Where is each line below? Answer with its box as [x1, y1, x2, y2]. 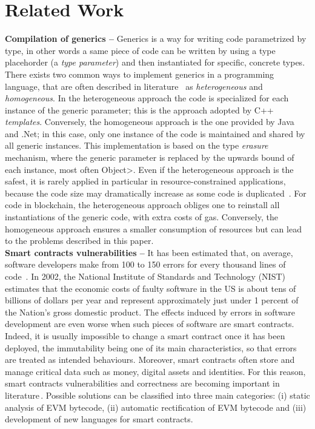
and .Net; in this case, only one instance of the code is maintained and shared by [5, 127, 305, 140]
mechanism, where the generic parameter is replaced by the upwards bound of [5, 151, 294, 164]
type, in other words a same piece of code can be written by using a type [5, 44, 276, 56]
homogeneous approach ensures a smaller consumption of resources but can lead [5, 222, 302, 235]
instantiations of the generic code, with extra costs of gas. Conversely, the [5, 211, 278, 223]
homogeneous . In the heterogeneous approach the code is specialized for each [5, 92, 289, 104]
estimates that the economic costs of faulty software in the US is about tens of [5, 282, 296, 294]
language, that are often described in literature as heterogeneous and [5, 79, 263, 92]
